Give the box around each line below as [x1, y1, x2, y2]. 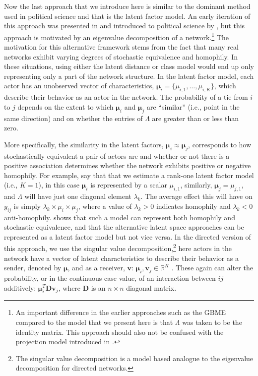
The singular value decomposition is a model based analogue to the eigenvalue [15, 353, 254, 363]
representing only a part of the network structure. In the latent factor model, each [4, 70, 254, 81]
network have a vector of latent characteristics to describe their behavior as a [4, 252, 239, 263]
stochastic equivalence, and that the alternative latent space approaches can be [4, 222, 244, 232]
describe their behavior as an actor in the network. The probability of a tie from [4, 92, 248, 102]
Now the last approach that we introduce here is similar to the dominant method [4, 1, 251, 11]
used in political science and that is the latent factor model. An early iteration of [4, 10, 251, 21]
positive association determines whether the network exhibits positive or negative [4, 160, 251, 171]
